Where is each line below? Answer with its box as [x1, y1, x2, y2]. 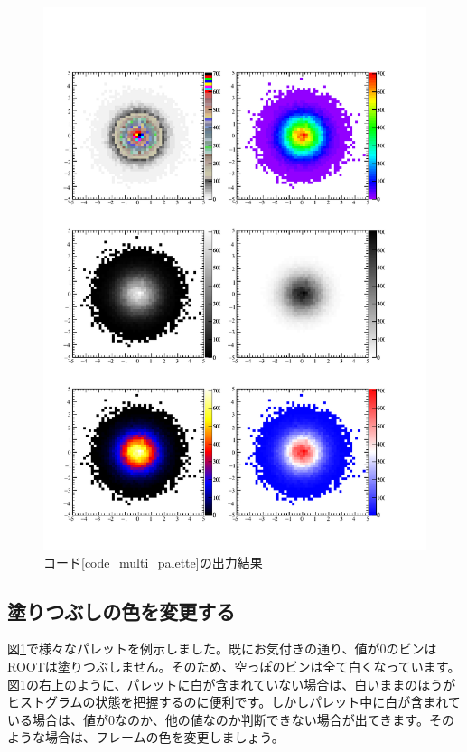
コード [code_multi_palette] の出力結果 [43, 552, 263, 571]
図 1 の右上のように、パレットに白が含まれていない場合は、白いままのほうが [7, 674, 456, 693]
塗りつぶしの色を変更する [7, 597, 236, 625]
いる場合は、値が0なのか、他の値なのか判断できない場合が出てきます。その [7, 710, 454, 728]
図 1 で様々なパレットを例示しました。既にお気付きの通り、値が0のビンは [7, 639, 437, 658]
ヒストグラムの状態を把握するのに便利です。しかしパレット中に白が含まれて [7, 692, 461, 711]
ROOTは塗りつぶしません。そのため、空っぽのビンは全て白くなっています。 [7, 656, 461, 675]
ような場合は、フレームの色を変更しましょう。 [7, 728, 285, 747]
